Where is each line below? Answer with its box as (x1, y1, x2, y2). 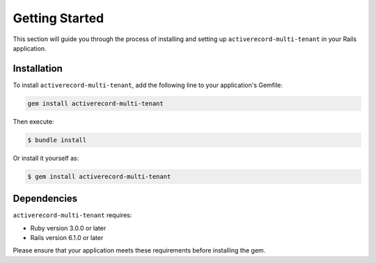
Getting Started (13, 10, 104, 26)
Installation (13, 63, 63, 74)
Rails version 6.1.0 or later (30, 234, 104, 242)
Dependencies (13, 193, 78, 205)
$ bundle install (27, 136, 87, 144)
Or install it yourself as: (13, 154, 79, 162)
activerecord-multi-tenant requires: (13, 211, 132, 219)
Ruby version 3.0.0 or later (30, 223, 107, 232)
